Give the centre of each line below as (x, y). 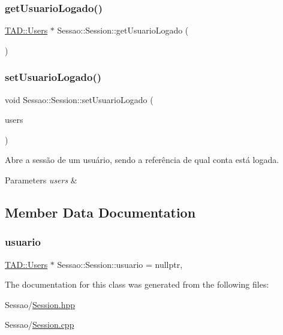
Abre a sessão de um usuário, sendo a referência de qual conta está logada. (142, 160)
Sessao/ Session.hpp (40, 304)
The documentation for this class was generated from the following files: (137, 284)
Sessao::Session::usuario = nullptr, (120, 264)
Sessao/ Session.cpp (40, 325)
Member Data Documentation (100, 212)
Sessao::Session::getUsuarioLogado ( (123, 30)
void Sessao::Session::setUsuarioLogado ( (79, 99)
